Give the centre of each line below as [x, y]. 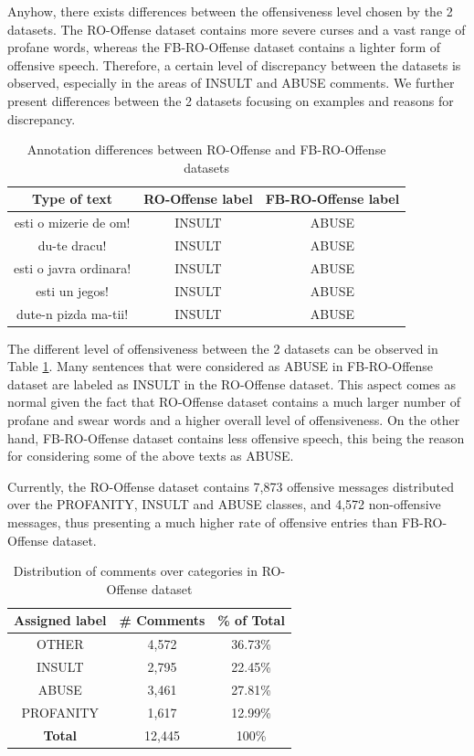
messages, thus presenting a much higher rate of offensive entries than [203, 522]
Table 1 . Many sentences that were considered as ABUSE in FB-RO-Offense [221, 366]
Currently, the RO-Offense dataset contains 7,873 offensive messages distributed [231, 486]
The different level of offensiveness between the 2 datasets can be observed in [223, 348]
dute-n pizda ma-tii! [73, 313]
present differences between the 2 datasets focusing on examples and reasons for [231, 100]
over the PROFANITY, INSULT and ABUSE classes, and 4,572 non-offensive [224, 504]
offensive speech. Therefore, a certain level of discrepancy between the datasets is [234, 64]
